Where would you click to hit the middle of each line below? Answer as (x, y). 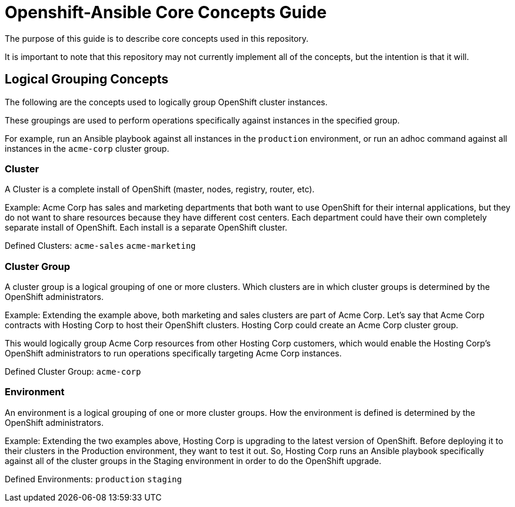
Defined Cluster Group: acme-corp (73, 372)
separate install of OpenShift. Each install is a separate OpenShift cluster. (146, 228)
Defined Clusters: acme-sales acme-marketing (100, 246)
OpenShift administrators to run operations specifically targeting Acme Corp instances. (173, 353)
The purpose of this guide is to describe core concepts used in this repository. (157, 38)
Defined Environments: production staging (93, 479)
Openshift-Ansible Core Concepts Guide (166, 12)
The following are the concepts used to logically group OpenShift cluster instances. (166, 102)
